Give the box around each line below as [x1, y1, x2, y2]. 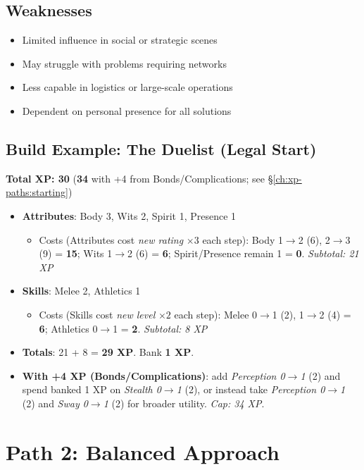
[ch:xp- [272, 171, 302, 185]
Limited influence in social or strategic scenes [22, 32, 218, 47]
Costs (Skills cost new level [39, 307, 156, 321]
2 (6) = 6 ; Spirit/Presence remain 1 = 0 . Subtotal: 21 [127, 246, 359, 261]
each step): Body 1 [202, 232, 283, 247]
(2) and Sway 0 [22, 395, 88, 410]
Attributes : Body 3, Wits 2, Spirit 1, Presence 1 [22, 208, 237, 223]
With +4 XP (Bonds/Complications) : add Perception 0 [22, 368, 285, 383]
